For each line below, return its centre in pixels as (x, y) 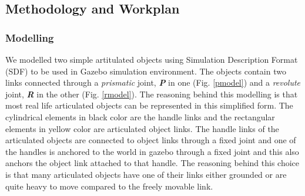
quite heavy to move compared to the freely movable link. (109, 186)
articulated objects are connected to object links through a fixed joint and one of (151, 140)
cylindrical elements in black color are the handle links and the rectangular (140, 116)
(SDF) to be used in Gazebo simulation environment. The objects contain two (146, 71)
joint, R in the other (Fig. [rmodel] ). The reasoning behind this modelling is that (152, 94)
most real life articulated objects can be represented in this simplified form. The (149, 105)
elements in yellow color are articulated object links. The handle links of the (142, 128)
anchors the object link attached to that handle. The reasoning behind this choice (152, 163)
